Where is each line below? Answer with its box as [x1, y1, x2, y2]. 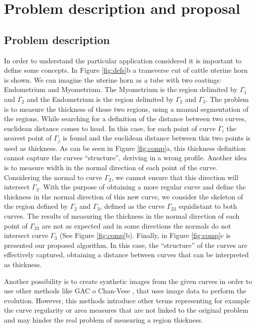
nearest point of [4, 133, 52, 143]
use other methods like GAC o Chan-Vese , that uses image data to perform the [4, 285, 247, 296]
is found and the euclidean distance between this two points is [62, 133, 251, 143]
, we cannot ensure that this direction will [111, 172, 239, 182]
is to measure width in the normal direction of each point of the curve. [4, 162, 218, 172]
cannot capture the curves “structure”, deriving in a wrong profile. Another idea [4, 152, 247, 163]
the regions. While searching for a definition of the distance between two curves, [4, 113, 247, 124]
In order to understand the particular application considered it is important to [4, 55, 242, 65]
